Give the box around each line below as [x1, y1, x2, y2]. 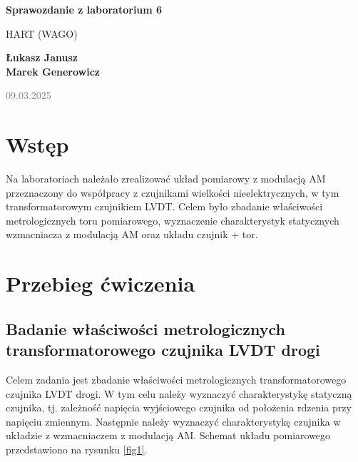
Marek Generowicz [6, 63, 100, 78]
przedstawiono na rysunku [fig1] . [6, 442, 148, 456]
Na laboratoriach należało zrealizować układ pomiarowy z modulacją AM [6, 171, 326, 186]
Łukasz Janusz [6, 50, 78, 65]
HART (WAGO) [6, 26, 78, 41]
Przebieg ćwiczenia [6, 269, 195, 298]
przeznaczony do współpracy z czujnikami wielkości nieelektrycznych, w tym [6, 185, 339, 200]
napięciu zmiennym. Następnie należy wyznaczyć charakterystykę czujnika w [6, 414, 341, 428]
